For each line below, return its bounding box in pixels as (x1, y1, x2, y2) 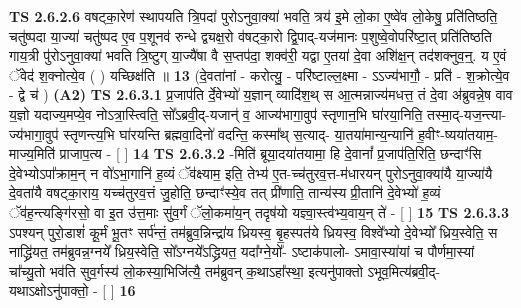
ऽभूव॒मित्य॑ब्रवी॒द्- (367, 260, 441, 281)
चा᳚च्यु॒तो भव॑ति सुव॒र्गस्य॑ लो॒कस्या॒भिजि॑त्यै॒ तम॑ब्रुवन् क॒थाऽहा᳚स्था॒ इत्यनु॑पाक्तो (9, 260, 363, 281)
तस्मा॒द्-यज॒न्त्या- (427, 103, 507, 124)
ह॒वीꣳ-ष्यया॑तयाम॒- (418, 123, 498, 144)
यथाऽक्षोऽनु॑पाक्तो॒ (9, 280, 89, 301)
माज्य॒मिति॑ (9, 143, 56, 164)
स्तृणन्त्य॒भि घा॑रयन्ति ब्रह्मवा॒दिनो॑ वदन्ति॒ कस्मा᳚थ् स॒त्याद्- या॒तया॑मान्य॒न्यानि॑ (63, 123, 414, 144)
